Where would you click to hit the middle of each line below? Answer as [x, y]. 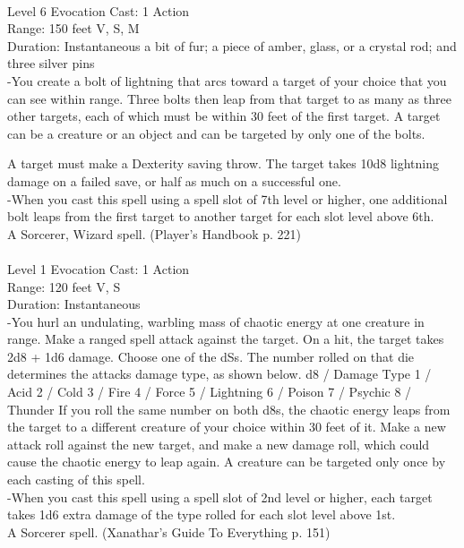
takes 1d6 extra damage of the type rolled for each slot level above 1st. [202, 514]
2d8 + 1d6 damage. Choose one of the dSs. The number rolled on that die [211, 356]
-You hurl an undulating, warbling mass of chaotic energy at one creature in [216, 321]
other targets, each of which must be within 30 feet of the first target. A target [224, 116]
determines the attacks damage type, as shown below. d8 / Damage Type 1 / [219, 374]
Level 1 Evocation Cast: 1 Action [99, 268]
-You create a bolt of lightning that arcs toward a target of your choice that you [227, 80]
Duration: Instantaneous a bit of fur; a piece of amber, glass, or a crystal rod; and [232, 45]
